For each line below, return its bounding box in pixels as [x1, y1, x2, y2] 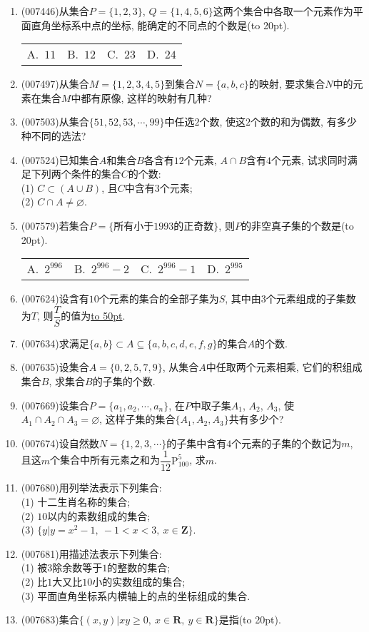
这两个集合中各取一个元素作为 [213, 4, 353, 18]
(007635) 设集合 [21, 360, 89, 374]
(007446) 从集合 [21, 4, 89, 18]
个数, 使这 [199, 114, 246, 129]
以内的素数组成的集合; [47, 508, 151, 523]
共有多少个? [228, 412, 284, 427]
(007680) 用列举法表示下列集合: [21, 480, 162, 495]
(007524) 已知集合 [21, 152, 99, 167]
